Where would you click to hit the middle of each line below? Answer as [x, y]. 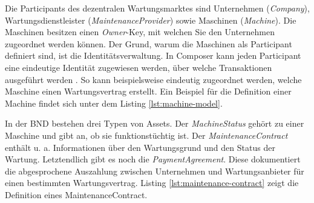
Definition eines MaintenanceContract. [76, 194]
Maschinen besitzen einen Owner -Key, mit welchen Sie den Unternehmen [140, 32]
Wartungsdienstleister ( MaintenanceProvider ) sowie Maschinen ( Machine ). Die [151, 20]
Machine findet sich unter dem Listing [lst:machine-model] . [114, 103]
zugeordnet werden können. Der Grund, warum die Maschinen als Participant [149, 43]
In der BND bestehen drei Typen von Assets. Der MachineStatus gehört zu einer [155, 123]
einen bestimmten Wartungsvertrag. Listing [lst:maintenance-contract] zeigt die [152, 183]
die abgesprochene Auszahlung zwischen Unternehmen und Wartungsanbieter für [155, 171]
